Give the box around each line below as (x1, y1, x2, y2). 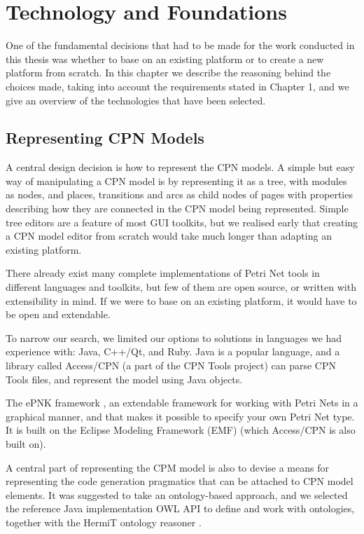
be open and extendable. (6, 307, 111, 322)
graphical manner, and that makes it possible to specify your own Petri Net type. (6, 409, 355, 423)
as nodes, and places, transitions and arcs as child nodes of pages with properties (6, 187, 353, 202)
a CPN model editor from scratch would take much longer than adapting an (6, 228, 332, 243)
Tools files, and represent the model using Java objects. (6, 371, 243, 386)
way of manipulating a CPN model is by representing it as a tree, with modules (6, 173, 347, 188)
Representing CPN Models (6, 127, 204, 149)
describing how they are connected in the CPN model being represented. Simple (6, 201, 349, 216)
